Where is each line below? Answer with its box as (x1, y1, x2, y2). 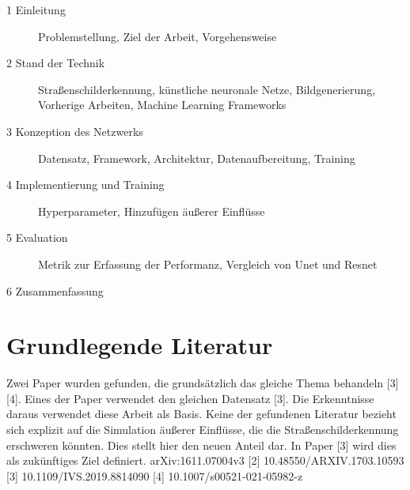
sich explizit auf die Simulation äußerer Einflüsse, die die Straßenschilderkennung (6, 421, 399, 438)
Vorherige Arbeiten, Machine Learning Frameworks (38, 96, 287, 113)
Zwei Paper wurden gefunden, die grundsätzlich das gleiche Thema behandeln (6, 375, 384, 391)
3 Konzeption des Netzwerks (6, 122, 143, 139)
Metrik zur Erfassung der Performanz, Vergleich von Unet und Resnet (38, 255, 378, 272)
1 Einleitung (6, 2, 66, 17)
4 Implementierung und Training (6, 176, 165, 193)
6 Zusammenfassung (6, 282, 104, 299)
